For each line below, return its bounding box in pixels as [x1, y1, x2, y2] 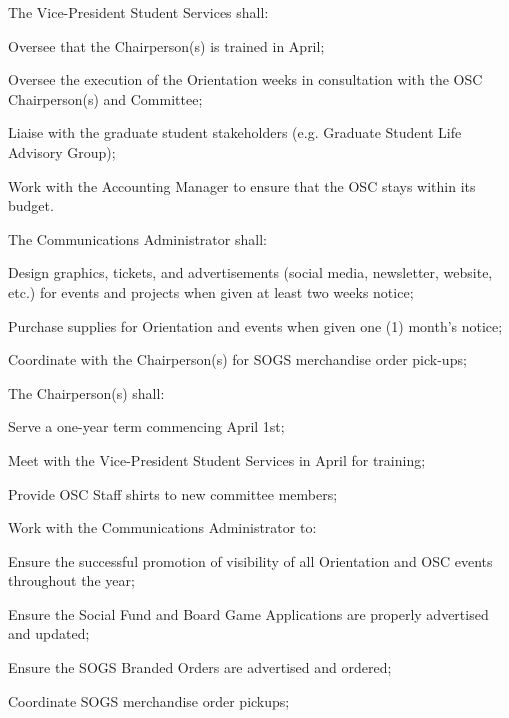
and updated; [8, 623, 90, 644]
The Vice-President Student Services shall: [8, 2, 269, 22]
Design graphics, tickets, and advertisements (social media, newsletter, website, [8, 262, 493, 283]
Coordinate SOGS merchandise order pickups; [8, 690, 290, 711]
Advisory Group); [8, 141, 116, 162]
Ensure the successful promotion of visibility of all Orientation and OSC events [8, 550, 493, 571]
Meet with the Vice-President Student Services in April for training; [8, 449, 426, 470]
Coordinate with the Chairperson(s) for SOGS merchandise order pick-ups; [8, 349, 467, 370]
